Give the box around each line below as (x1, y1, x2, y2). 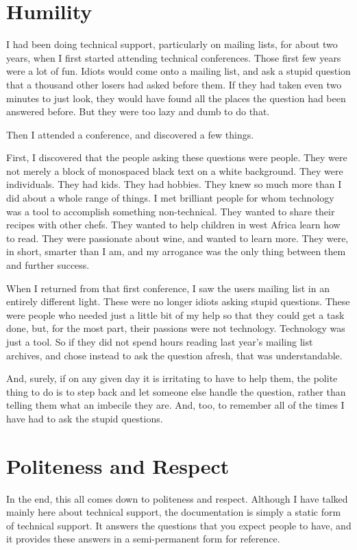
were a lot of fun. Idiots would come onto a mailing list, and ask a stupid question (6, 64, 351, 78)
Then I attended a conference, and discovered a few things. (6, 127, 254, 141)
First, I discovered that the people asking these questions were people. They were (6, 150, 347, 165)
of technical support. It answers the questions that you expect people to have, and (6, 518, 352, 532)
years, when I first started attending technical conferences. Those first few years (6, 50, 341, 64)
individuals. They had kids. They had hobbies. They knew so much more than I (6, 177, 342, 191)
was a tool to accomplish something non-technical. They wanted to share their (6, 204, 335, 218)
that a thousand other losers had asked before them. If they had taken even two (6, 77, 342, 91)
